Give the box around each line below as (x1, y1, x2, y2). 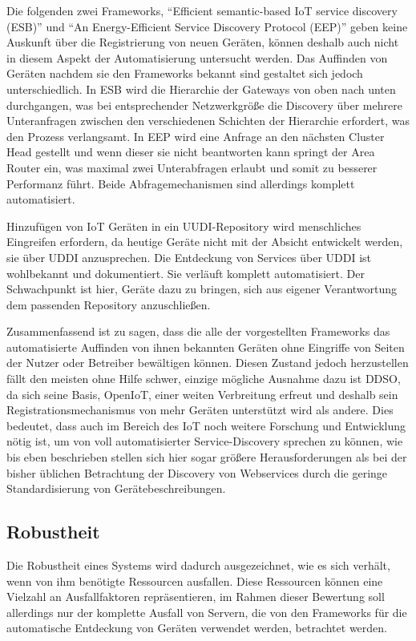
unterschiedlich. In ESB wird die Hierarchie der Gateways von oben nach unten (6, 80, 396, 97)
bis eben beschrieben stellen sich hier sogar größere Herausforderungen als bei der (6, 449, 407, 466)
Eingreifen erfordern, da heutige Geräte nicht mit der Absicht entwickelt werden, (6, 233, 403, 250)
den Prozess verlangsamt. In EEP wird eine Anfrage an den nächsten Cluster (6, 127, 385, 144)
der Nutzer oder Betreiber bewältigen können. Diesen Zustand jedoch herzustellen (6, 354, 409, 371)
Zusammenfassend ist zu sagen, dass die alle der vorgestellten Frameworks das (6, 323, 390, 340)
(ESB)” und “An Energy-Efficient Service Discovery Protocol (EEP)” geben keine (6, 18, 408, 34)
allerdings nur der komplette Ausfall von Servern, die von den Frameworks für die (6, 603, 407, 620)
